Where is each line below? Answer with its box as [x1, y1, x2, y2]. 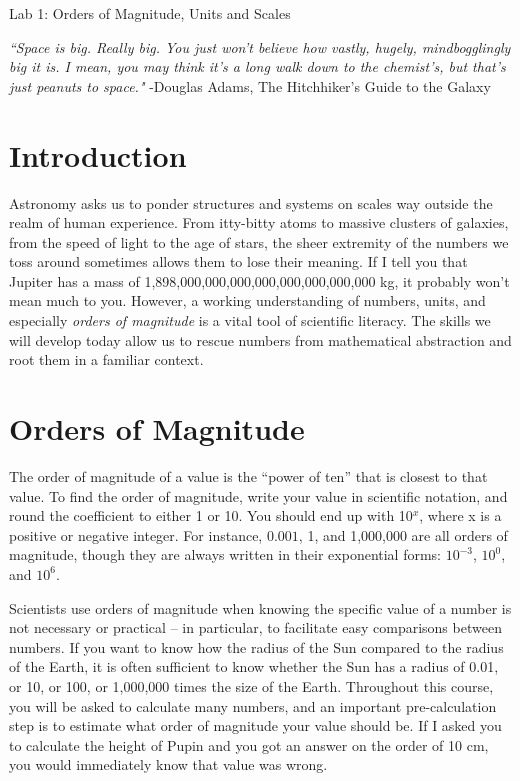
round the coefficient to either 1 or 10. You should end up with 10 [9, 505, 413, 526]
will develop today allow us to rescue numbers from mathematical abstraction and [9, 329, 512, 350]
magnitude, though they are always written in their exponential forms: [9, 544, 442, 565]
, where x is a [419, 505, 502, 526]
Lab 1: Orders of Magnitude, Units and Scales [9, 3, 291, 23]
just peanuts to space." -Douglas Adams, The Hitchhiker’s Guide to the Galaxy [9, 75, 491, 96]
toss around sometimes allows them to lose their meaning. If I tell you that [9, 251, 468, 272]
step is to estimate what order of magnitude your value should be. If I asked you [9, 715, 502, 736]
